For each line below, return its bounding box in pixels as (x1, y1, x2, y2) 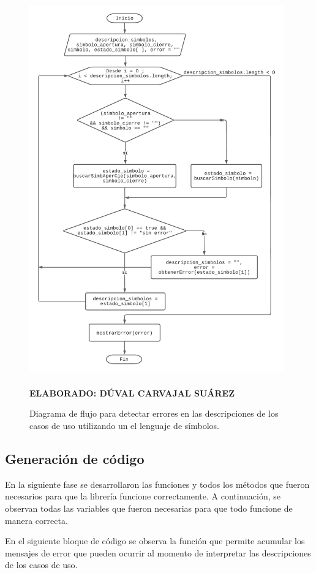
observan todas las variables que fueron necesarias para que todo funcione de (5, 501, 293, 514)
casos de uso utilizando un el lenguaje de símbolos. (29, 419, 219, 431)
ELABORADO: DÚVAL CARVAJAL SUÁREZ (29, 386, 235, 399)
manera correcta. (5, 514, 68, 526)
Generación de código (5, 449, 145, 468)
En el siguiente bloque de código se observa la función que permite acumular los (5, 534, 305, 547)
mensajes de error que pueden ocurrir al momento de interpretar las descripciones (5, 546, 311, 559)
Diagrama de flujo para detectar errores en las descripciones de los (29, 407, 279, 420)
